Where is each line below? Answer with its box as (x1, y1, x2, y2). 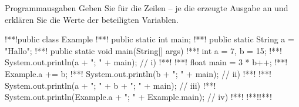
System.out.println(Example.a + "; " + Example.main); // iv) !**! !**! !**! (5, 91, 272, 103)
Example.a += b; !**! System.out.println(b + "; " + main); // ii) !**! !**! (5, 67, 271, 79)
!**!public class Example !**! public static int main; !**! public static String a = (5, 33, 294, 45)
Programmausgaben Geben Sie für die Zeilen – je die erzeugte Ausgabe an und (5, 2, 288, 14)
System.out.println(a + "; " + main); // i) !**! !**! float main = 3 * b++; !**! (5, 56, 288, 68)
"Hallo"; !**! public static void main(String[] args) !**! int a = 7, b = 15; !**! (5, 44, 282, 56)
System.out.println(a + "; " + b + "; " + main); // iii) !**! (5, 79, 216, 91)
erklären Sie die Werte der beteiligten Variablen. (5, 13, 179, 25)
